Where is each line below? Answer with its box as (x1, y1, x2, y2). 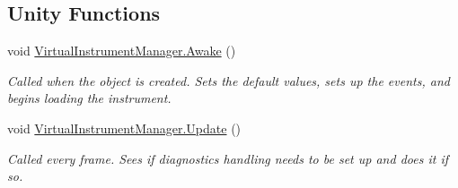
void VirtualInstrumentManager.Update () (7, 118, 242, 137)
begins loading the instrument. (7, 89, 172, 107)
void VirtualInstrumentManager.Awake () (7, 41, 236, 60)
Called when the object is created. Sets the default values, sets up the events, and (7, 71, 450, 90)
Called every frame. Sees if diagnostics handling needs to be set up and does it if (7, 149, 448, 167)
